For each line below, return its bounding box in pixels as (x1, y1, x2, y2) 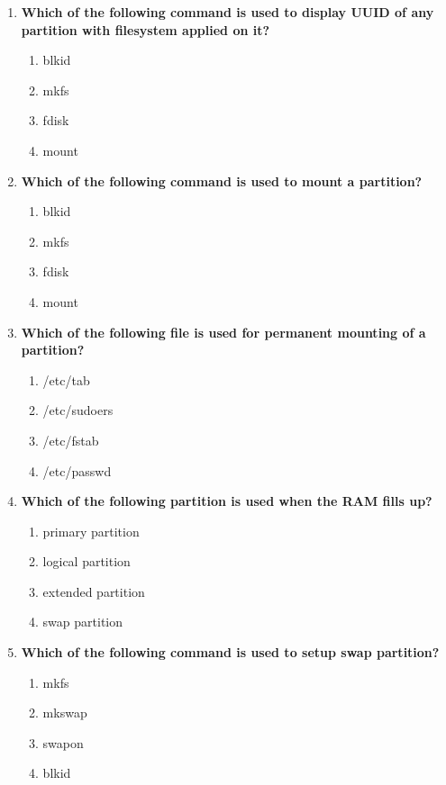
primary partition (42, 521, 140, 540)
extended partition (42, 582, 145, 600)
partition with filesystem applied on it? (21, 20, 270, 39)
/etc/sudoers (42, 401, 114, 420)
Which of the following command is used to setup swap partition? (21, 643, 440, 662)
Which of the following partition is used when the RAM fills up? (21, 492, 432, 510)
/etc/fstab (42, 430, 99, 449)
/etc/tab (42, 370, 90, 389)
